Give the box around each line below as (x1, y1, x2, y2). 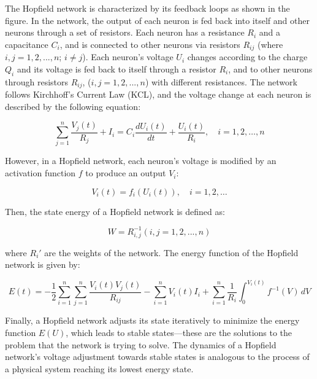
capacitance (5, 37, 48, 50)
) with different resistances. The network (145, 75, 297, 88)
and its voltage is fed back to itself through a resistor (17, 62, 216, 75)
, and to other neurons (228, 62, 313, 75)
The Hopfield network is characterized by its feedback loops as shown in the (5, 2, 290, 14)
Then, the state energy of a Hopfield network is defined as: (5, 205, 225, 217)
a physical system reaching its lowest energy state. (5, 362, 194, 375)
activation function (5, 166, 76, 179)
